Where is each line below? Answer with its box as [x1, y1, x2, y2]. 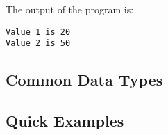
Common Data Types [6, 69, 163, 90]
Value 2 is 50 [6, 38, 71, 49]
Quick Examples [6, 110, 124, 132]
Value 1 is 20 [6, 26, 71, 37]
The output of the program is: [6, 2, 134, 16]
